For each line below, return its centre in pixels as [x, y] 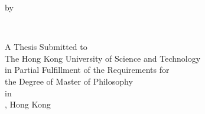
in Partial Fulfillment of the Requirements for [87, 70]
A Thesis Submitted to [46, 47]
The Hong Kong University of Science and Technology [103, 58]
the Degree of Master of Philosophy [69, 81]
